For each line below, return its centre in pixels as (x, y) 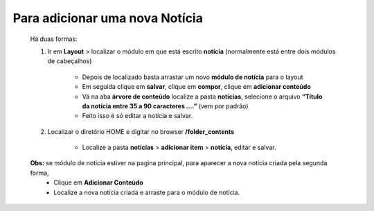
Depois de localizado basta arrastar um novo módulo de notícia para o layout (193, 77)
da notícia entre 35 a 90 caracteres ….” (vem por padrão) (165, 106)
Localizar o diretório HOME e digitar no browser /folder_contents (141, 131)
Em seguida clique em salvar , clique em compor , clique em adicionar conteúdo (196, 87)
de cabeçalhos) (70, 61)
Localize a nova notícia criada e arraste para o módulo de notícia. (147, 192)
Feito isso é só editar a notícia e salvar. (137, 116)
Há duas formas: (54, 39)
